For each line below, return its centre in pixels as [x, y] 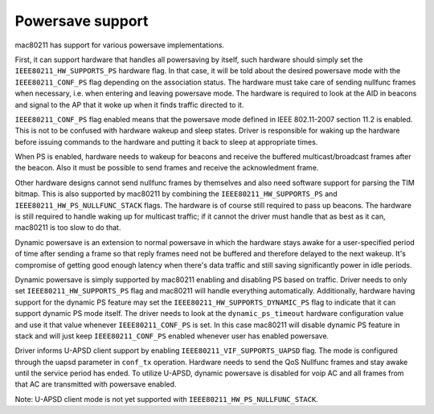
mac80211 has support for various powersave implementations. [120, 45]
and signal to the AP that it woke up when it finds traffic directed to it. [129, 105]
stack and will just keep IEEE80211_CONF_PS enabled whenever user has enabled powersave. [172, 336]
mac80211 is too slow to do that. [68, 227]
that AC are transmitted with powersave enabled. [96, 384]
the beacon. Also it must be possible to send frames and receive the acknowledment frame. [167, 168]
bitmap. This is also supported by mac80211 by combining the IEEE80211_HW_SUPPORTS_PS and [176, 194]
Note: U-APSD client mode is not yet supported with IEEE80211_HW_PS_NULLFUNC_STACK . [167, 399]
